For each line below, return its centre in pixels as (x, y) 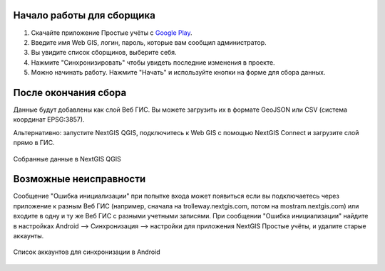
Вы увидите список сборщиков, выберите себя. (104, 53)
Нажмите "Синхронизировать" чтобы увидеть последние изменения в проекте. (153, 62)
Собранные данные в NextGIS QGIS (67, 159)
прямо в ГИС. (34, 143)
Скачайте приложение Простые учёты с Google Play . (112, 33)
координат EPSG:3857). (49, 119)
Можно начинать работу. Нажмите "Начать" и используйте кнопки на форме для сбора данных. (178, 73)
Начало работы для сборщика (84, 15)
